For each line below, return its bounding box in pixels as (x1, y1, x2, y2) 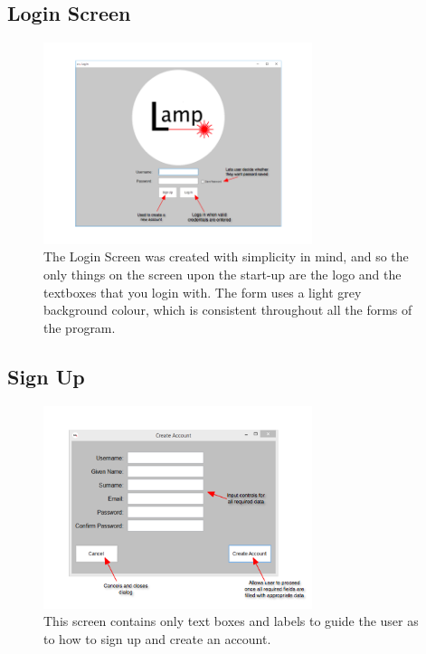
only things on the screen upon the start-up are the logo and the (43, 264, 402, 283)
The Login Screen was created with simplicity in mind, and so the (43, 247, 409, 266)
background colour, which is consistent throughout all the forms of (43, 300, 412, 319)
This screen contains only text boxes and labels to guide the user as (43, 611, 419, 630)
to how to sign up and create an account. (43, 629, 271, 648)
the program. (43, 318, 116, 336)
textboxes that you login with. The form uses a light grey (43, 282, 362, 301)
